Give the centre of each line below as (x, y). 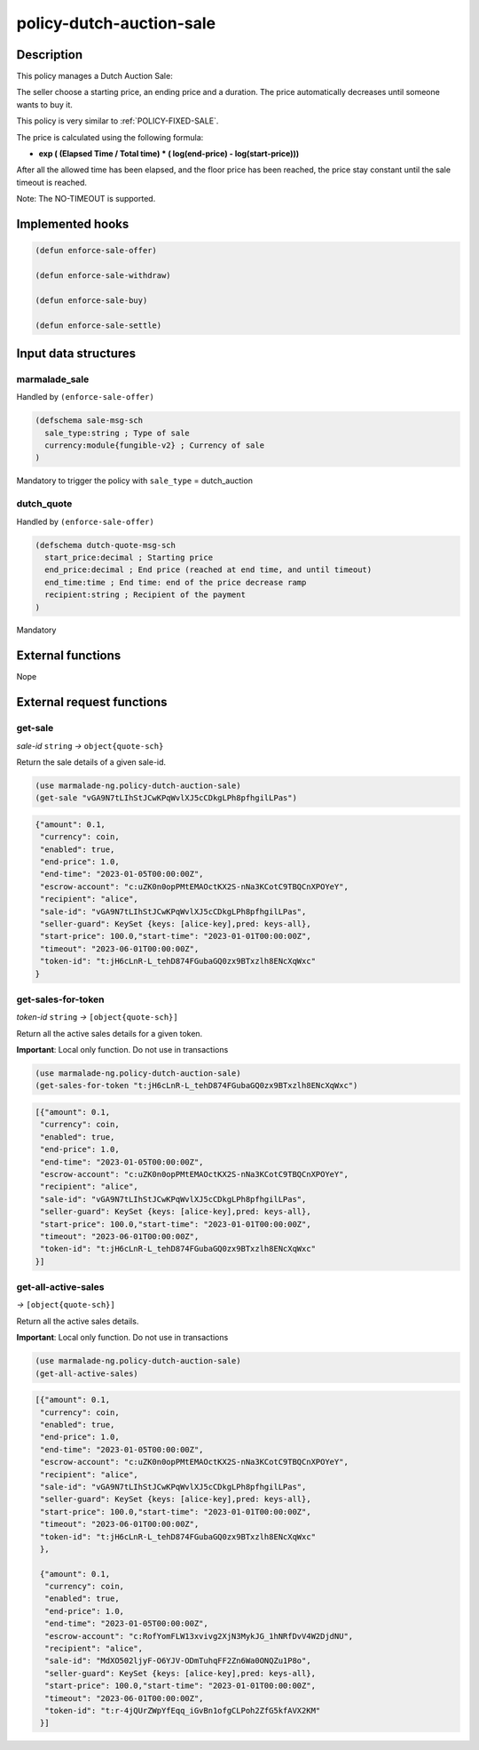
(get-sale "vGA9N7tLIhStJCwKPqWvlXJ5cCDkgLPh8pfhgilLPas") (166, 798)
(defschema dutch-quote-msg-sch (106, 545)
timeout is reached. (52, 182)
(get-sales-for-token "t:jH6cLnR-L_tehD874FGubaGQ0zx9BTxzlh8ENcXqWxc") (196, 1086)
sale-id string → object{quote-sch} (90, 745)
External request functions (92, 702)
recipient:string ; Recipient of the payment (145, 595)
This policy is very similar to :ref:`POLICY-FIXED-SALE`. (118, 121)
